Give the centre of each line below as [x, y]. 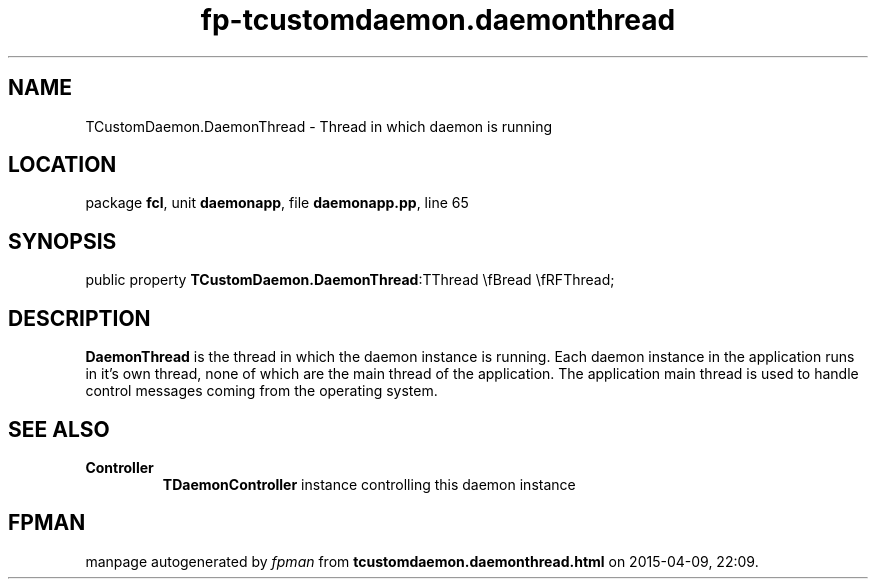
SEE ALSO [59, 429]
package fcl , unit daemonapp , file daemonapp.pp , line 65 [277, 203]
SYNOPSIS [62, 241]
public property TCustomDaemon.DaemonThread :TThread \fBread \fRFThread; [350, 280]
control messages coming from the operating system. [261, 391]
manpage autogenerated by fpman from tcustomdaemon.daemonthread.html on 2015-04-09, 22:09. [422, 561]
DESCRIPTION [79, 318]
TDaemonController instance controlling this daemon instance [369, 484]
